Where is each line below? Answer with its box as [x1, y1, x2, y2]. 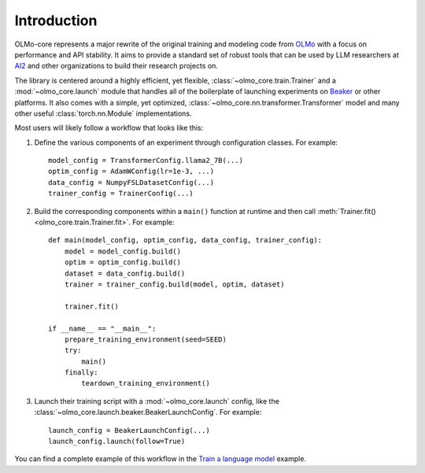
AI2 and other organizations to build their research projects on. [14, 61, 218, 71]
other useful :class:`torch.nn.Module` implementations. [14, 109, 192, 118]
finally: [64, 368, 98, 377]
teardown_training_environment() [81, 379, 210, 388]
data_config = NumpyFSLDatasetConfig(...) [48, 178, 215, 187]
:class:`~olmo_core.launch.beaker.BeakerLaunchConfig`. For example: [34, 408, 262, 417]
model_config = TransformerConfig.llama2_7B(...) [48, 156, 244, 165]
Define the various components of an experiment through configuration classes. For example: [34, 138, 338, 147]
